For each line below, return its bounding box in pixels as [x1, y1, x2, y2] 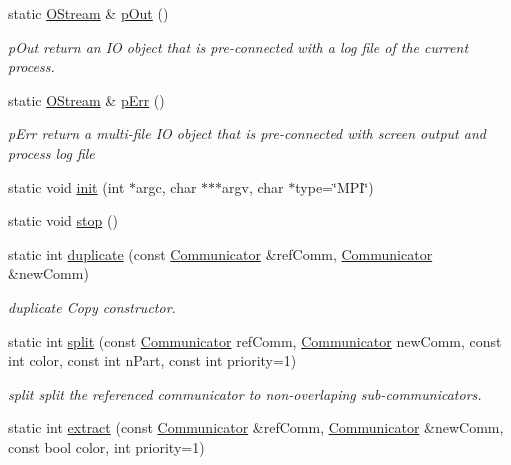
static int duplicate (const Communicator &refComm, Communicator [8, 243, 433, 264]
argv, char [222, 176, 284, 197]
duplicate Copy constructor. [8, 296, 176, 317]
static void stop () [8, 210, 118, 231]
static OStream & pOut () [8, 3, 169, 23]
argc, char [136, 176, 197, 197]
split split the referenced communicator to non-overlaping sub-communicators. [8, 383, 482, 404]
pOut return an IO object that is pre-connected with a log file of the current [8, 36, 469, 57]
